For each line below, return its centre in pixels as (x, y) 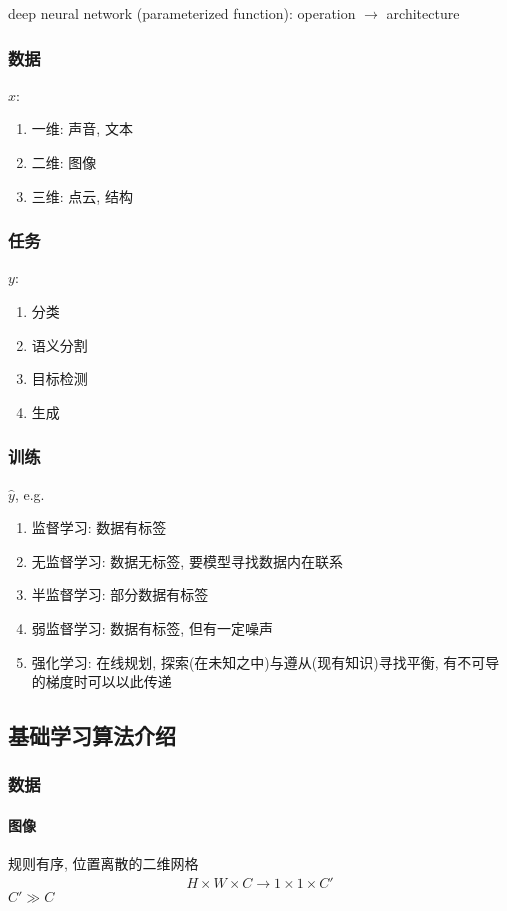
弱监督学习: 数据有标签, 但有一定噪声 (152, 627)
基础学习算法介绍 (92, 735)
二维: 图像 (64, 162)
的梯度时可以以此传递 (101, 681)
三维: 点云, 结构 (82, 195)
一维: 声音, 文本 (82, 128)
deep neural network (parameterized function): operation (182, 13)
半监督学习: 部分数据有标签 (120, 594)
